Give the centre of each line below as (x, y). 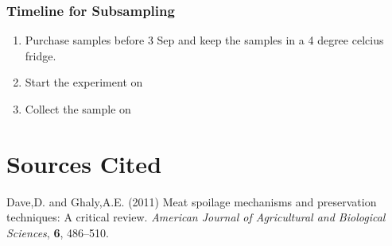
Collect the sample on (78, 109)
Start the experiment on (84, 82)
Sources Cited (84, 163)
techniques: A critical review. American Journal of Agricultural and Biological (196, 217)
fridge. (41, 55)
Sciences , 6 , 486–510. (58, 232)
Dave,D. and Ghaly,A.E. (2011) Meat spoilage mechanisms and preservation (192, 201)
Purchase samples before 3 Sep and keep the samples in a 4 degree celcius (204, 40)
